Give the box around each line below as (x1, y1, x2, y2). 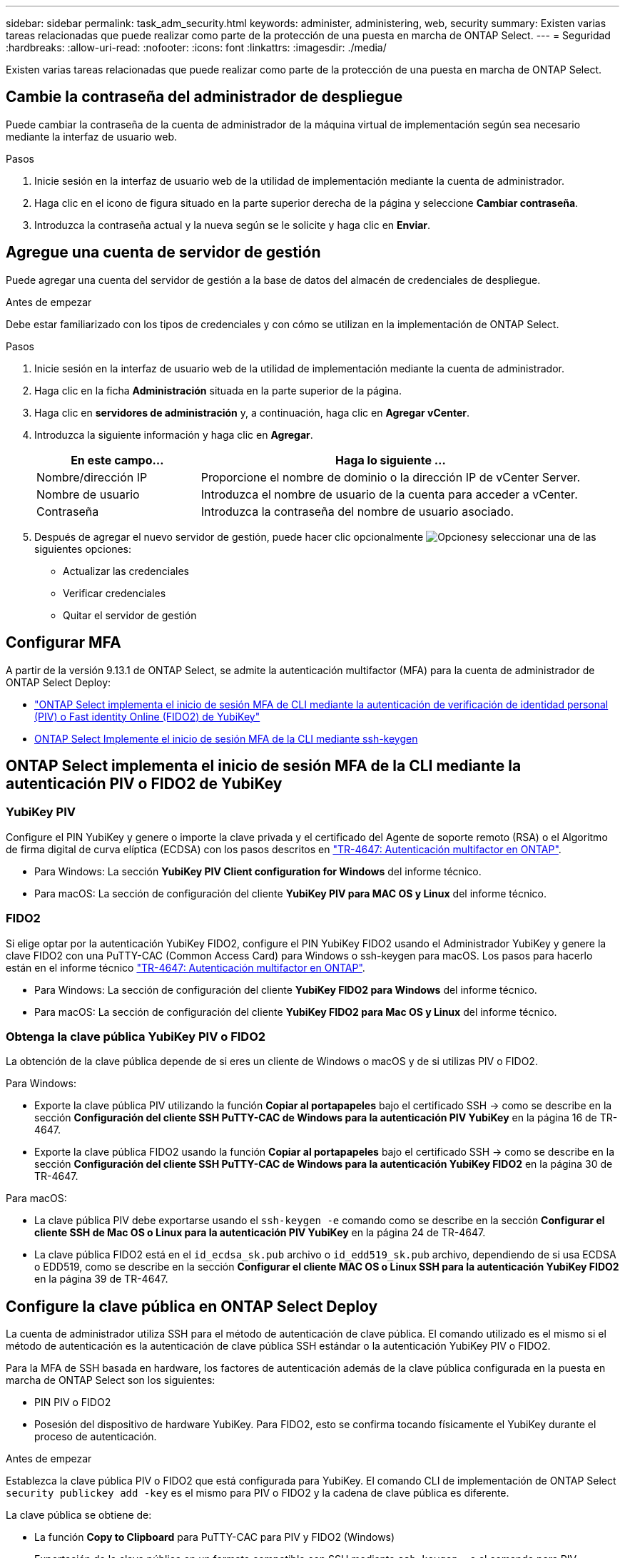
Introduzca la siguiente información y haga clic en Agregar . (34, 428, 313, 441)
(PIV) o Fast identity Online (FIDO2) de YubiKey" (34, 710, 260, 723)
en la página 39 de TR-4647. (34, 1273, 168, 1285)
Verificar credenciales (63, 586, 166, 599)
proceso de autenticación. (34, 1430, 157, 1443)
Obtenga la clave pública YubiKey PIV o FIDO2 (6, 1029, 266, 1044)
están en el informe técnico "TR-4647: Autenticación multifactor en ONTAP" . (6, 961, 365, 974)
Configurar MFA (6, 633, 121, 652)
